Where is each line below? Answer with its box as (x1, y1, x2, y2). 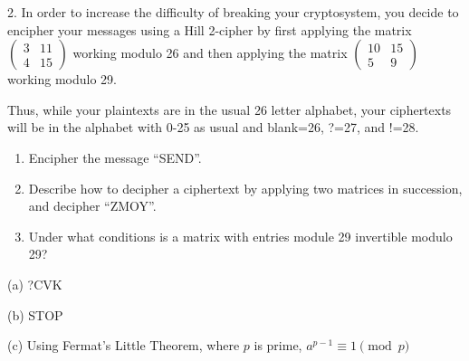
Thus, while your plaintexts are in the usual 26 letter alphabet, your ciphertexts (7, 100, 452, 119)
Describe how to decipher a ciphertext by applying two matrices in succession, (28, 178, 463, 197)
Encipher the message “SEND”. (28, 147, 202, 166)
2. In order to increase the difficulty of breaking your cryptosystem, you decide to (7, 3, 459, 21)
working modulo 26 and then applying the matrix (72, 43, 348, 62)
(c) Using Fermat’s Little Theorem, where (7, 336, 240, 355)
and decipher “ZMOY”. (28, 196, 157, 215)
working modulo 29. (7, 70, 118, 89)
